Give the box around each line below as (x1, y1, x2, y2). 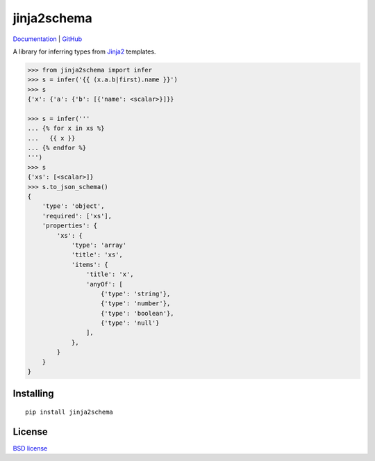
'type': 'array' (71, 241, 127, 249)
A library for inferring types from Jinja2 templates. (12, 47, 156, 56)
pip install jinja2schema (25, 408, 114, 416)
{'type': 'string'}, (101, 289, 171, 298)
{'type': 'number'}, (101, 300, 171, 307)
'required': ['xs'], (42, 212, 112, 220)
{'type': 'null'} (101, 319, 160, 327)
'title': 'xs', (71, 251, 123, 259)
